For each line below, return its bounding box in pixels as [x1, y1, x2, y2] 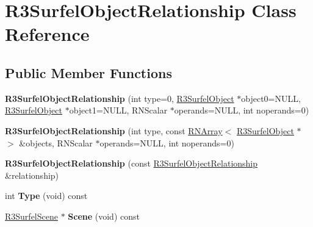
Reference [5, 21, 90, 46]
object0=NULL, [241, 92, 301, 104]
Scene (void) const [68, 209, 140, 222]
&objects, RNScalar [19, 136, 93, 149]
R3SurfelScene [5, 209, 58, 222]
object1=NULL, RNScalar [69, 104, 168, 117]
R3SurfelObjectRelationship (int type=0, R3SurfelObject [5, 92, 234, 104]
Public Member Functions [5, 63, 172, 82]
